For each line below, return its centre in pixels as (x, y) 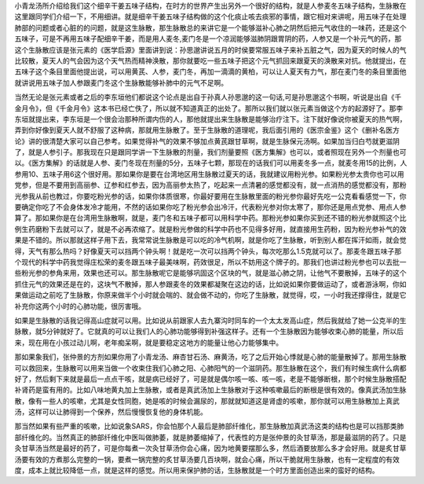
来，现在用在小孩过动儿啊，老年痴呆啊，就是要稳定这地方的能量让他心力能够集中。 (148, 343)
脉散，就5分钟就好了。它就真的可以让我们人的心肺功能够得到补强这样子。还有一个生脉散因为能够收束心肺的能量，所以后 (209, 332)
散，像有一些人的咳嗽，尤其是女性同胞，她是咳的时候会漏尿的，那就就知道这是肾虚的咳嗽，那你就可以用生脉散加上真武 (207, 401)
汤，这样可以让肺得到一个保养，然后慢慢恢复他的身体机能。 (111, 412)
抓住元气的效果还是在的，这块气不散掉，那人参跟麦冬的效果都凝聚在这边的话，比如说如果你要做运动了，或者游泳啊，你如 (210, 284)
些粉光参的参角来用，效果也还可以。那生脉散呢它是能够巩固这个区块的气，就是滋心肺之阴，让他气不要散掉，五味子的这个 (210, 273)
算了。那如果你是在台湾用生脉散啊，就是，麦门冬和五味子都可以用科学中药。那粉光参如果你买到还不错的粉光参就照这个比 (210, 218)
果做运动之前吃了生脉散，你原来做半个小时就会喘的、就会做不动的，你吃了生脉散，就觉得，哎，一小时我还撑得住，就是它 (210, 295)
